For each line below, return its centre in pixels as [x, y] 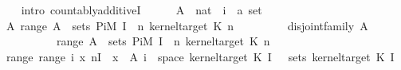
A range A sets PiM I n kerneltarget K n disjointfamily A [187, 25]
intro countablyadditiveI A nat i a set [142, 10]
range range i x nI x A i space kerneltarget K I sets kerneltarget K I [200, 56]
